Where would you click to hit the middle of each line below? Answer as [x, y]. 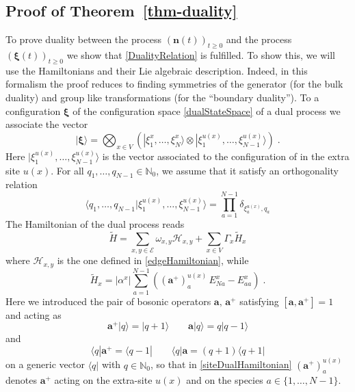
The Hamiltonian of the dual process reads [95, 224]
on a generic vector [45, 364]
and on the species [225, 380]
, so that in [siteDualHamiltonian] [221, 364]
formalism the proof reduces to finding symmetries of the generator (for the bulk [174, 84]
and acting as [34, 314]
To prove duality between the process [84, 39]
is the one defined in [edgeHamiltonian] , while [153, 260]
